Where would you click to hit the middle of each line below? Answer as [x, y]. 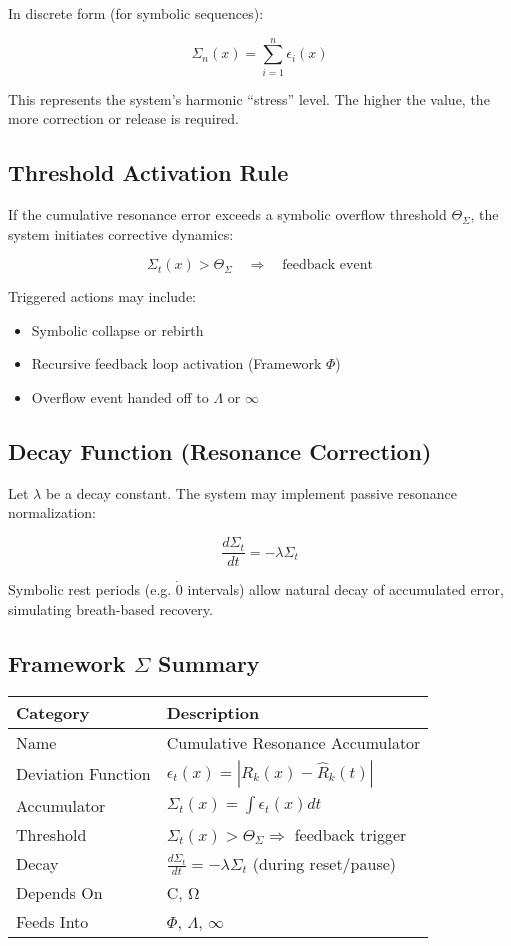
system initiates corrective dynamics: [121, 233]
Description [213, 712]
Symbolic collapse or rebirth [117, 329]
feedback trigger [350, 834]
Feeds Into [52, 922]
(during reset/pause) [324, 863]
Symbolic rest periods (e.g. [90, 589]
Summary [209, 662]
